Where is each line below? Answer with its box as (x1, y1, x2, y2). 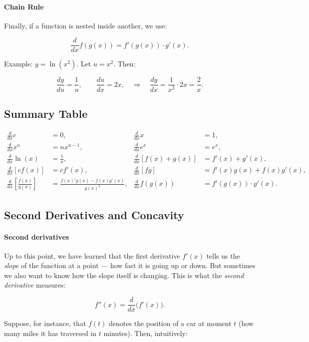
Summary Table (4, 105, 88, 121)
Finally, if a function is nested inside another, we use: (4, 20, 167, 30)
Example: (4, 58, 33, 69)
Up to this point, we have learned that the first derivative (4, 250, 180, 261)
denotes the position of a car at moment (109, 318, 232, 329)
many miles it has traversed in (4, 328, 97, 338)
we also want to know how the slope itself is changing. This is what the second (4, 270, 244, 280)
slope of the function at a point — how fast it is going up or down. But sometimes (4, 260, 256, 271)
